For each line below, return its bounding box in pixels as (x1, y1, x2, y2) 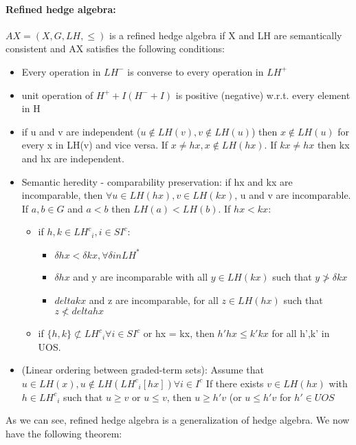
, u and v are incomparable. (234, 188, 351, 202)
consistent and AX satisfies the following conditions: (5, 41, 225, 56)
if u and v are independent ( (21, 124, 141, 138)
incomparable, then (21, 188, 103, 202)
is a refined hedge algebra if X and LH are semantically (109, 28, 342, 42)
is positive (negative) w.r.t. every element (175, 87, 351, 102)
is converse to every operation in (127, 64, 264, 78)
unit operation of (21, 87, 93, 102)
